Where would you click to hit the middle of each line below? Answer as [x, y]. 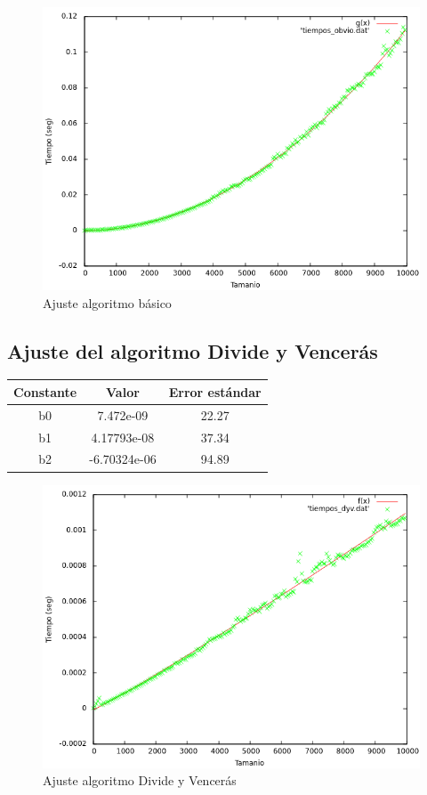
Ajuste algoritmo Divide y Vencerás [140, 780]
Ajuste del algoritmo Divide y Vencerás [193, 350]
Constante [45, 391]
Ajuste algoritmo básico [107, 302]
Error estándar [215, 391]
